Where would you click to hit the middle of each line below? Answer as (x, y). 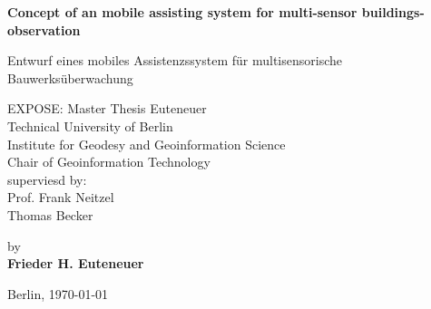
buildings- (393, 12)
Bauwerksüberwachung (70, 77)
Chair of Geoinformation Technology (109, 162)
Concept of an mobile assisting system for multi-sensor (182, 12)
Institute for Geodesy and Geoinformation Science (147, 144)
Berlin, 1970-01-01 (58, 293)
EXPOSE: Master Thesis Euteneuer (107, 108)
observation (44, 29)
